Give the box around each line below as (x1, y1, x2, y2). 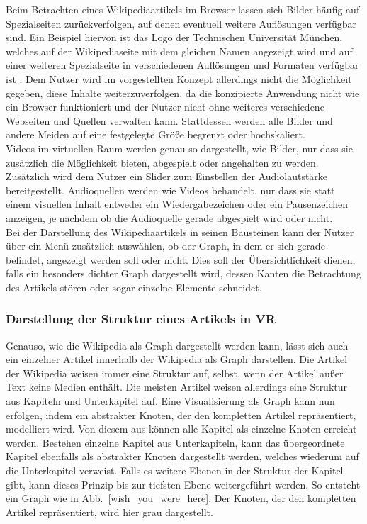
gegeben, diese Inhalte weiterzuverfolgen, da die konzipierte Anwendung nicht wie (6, 85, 360, 100)
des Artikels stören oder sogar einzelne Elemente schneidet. (6, 279, 262, 294)
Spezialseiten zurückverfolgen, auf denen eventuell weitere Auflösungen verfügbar (6, 16, 357, 30)
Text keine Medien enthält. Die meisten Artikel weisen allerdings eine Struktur (6, 379, 348, 394)
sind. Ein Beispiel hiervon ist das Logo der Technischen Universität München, (6, 30, 343, 45)
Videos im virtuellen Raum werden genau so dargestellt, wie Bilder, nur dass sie (6, 140, 353, 155)
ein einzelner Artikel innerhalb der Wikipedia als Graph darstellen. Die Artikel (6, 352, 348, 367)
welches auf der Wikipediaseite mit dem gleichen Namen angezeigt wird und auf (6, 43, 353, 58)
